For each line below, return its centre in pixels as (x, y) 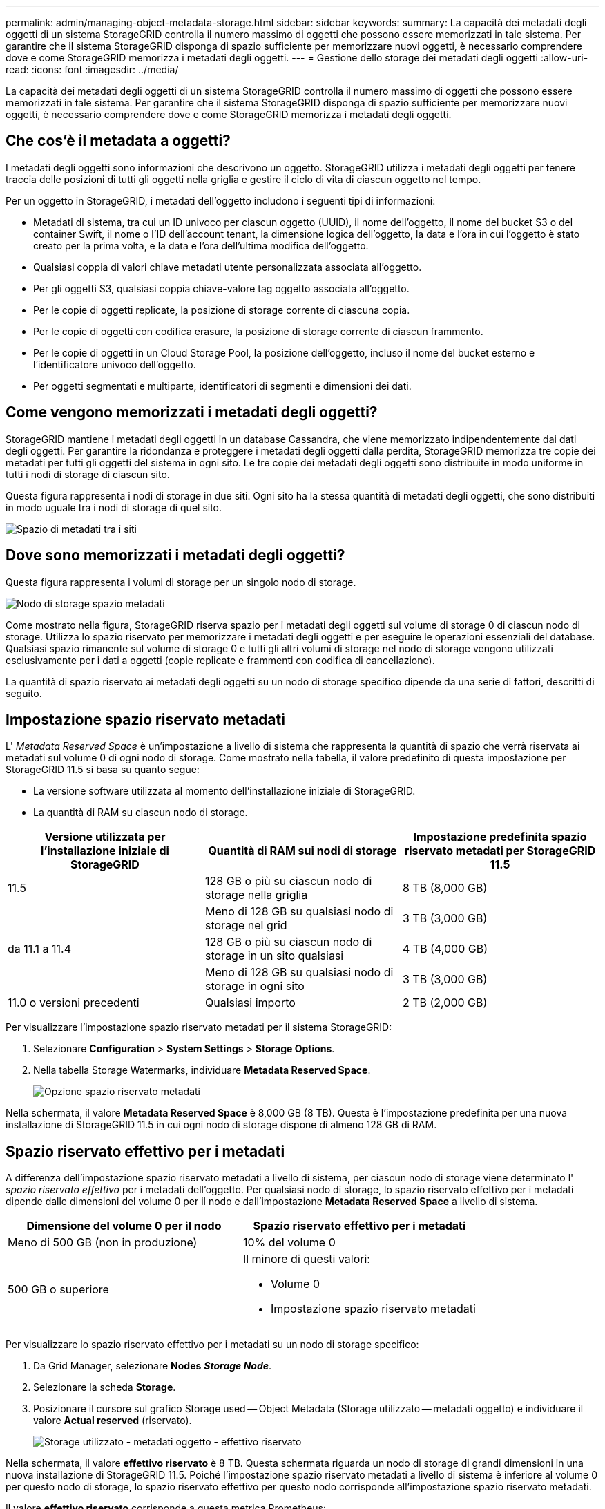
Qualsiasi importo (250, 1003)
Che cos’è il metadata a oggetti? (118, 141)
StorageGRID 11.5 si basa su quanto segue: (103, 770)
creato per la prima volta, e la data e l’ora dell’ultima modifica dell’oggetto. (201, 245)
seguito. (24, 693)
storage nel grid (246, 926)
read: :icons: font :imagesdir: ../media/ (92, 69)
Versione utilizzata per (105, 837)
